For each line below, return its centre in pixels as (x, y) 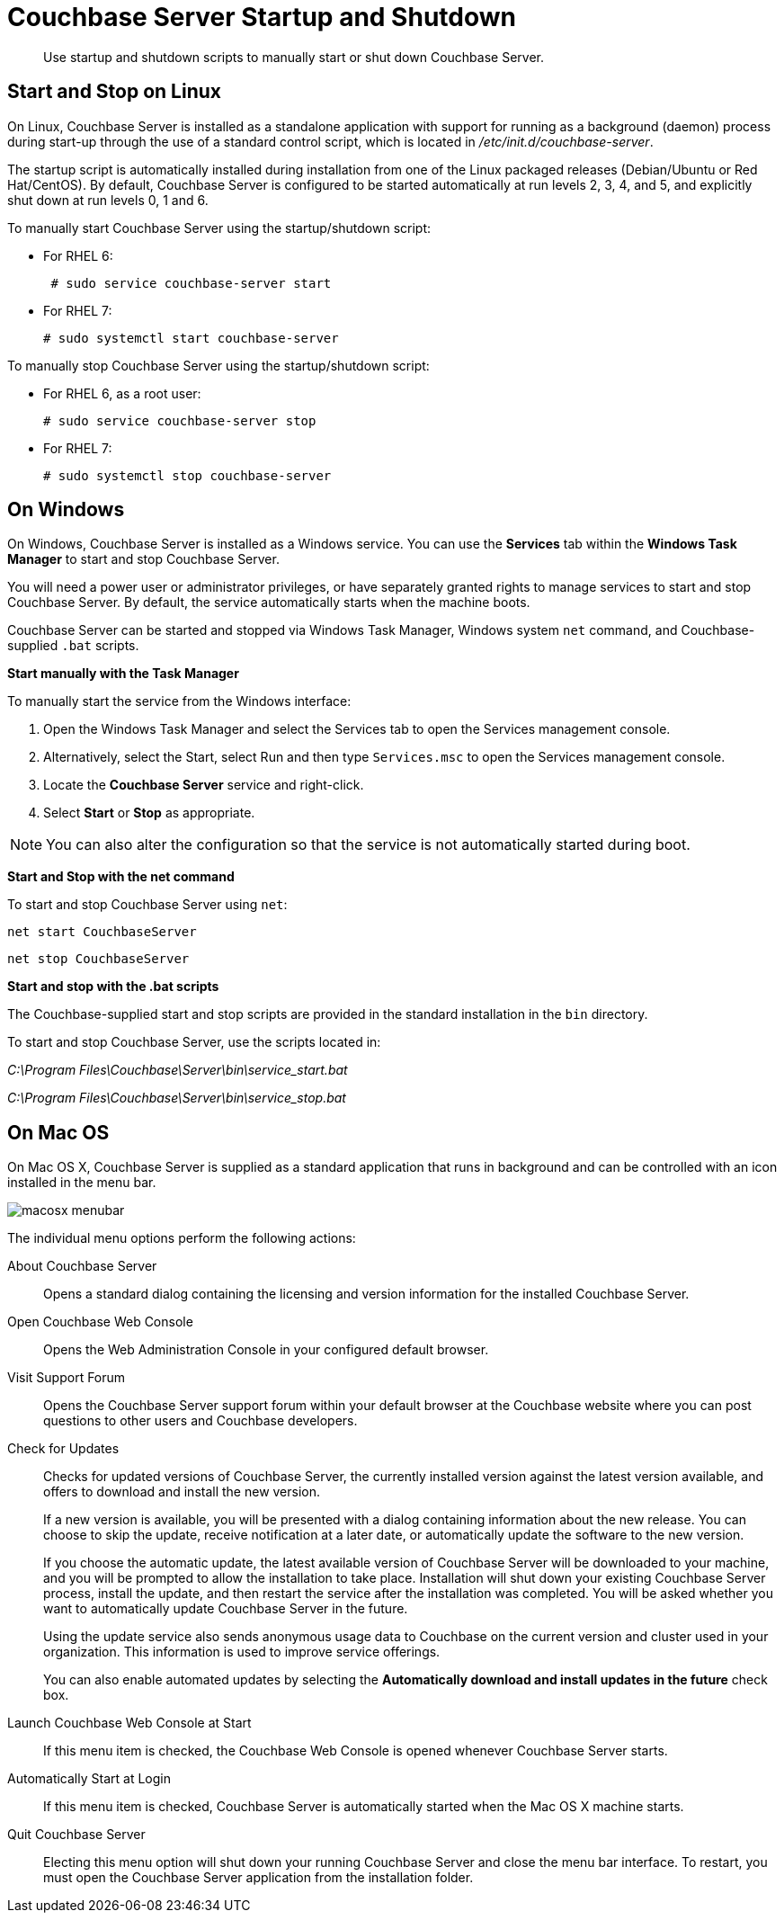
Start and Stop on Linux (114, 92)
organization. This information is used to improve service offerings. (242, 1652)
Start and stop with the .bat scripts (113, 987)
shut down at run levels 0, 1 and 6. (108, 200)
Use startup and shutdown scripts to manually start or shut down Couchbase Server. (294, 57)
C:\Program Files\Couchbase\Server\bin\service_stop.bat (177, 1098)
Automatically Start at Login (89, 1779)
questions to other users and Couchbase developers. (200, 1421)
